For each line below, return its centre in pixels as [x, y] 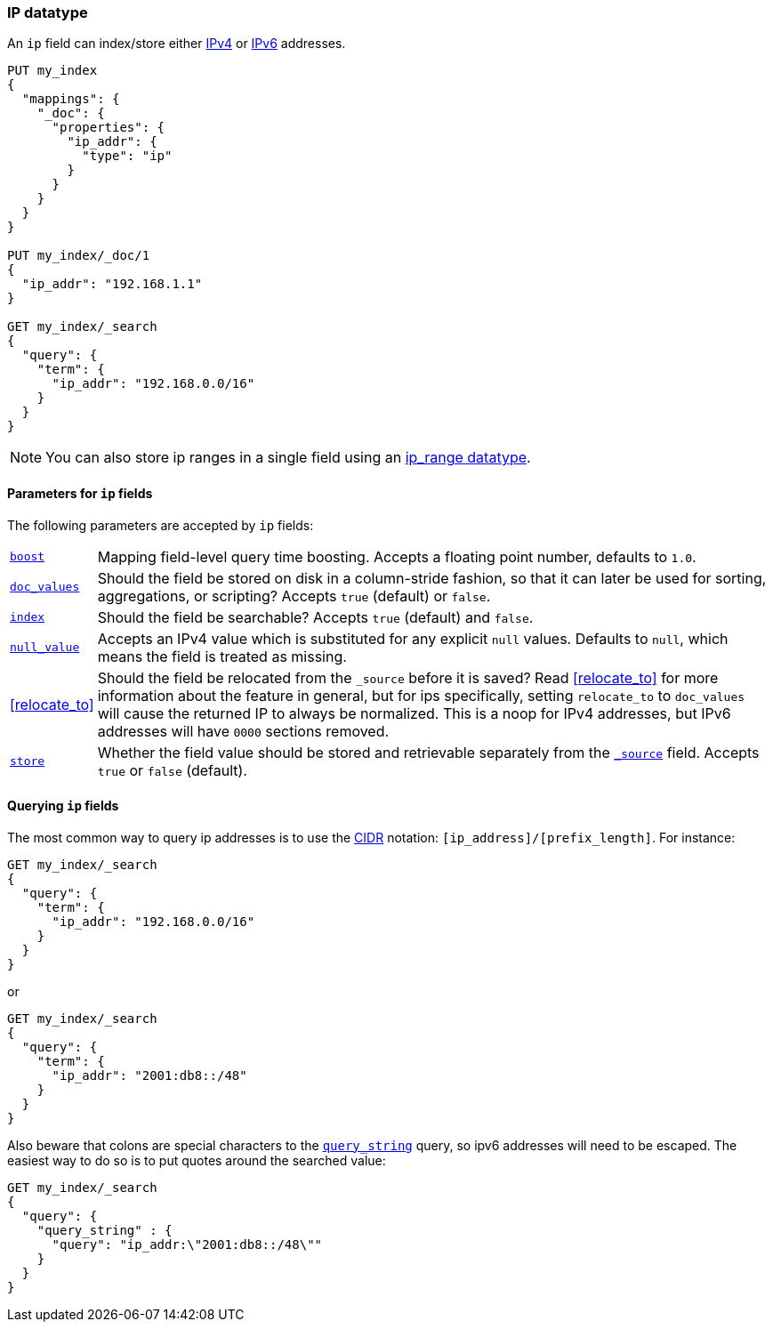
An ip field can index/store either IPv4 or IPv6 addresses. [177, 44]
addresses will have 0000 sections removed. [243, 731]
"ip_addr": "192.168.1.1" [112, 284]
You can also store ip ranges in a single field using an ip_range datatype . [288, 458]
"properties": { [109, 128]
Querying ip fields [63, 806]
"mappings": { [71, 99]
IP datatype [48, 12]
